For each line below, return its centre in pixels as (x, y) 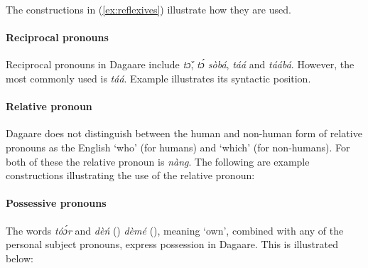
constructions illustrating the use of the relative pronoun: (130, 175)
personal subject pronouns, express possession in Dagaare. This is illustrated (172, 244)
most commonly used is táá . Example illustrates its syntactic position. (158, 78)
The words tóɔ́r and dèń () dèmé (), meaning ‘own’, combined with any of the (175, 230)
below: (20, 258)
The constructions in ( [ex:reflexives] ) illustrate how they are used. (148, 9)
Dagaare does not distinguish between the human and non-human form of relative (184, 133)
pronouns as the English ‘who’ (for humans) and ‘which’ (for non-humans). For (178, 147)
